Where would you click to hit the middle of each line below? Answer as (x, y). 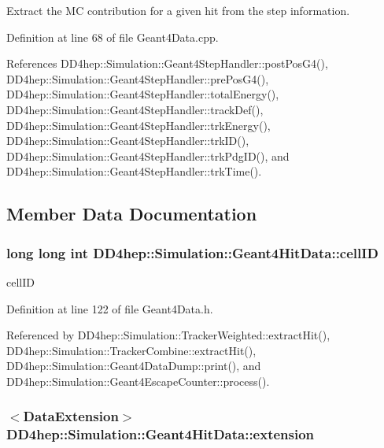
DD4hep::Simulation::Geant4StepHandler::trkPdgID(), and (148, 156)
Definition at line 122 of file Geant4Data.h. (110, 308)
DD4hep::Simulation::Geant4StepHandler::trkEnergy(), (138, 125)
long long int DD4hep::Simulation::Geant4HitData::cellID (192, 252)
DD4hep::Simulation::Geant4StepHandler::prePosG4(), (138, 78)
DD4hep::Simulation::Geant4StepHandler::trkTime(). (134, 171)
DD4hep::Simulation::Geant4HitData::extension (161, 434)
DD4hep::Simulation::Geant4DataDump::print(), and (134, 366)
